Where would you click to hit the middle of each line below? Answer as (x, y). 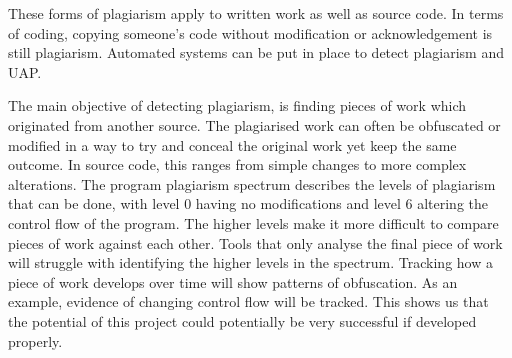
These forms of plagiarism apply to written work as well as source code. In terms (256, 13)
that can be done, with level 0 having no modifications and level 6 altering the (248, 203)
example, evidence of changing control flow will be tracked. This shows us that (248, 301)
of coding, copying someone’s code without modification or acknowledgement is (250, 32)
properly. (35, 340)
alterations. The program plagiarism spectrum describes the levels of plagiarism (252, 183)
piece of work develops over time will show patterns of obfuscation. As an (233, 281)
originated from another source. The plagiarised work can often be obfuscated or (254, 124)
